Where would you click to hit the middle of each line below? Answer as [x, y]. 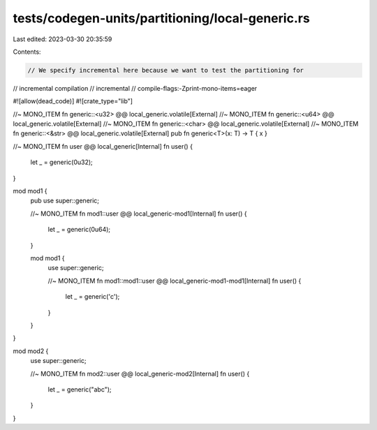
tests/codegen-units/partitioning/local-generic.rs [161, 18]
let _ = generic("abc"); [80, 389]
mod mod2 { [31, 351]
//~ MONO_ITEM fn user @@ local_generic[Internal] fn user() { [103, 146]
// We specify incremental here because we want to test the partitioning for [165, 70]
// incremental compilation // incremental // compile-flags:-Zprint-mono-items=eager [135, 88]
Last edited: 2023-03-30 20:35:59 [62, 39]
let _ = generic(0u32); [62, 162]
